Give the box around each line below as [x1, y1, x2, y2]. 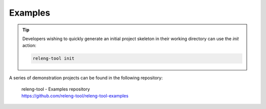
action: [22, 43, 36, 48]
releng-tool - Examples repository [21, 86, 90, 92]
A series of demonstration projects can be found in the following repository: [9, 75, 163, 81]
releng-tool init [33, 56, 75, 61]
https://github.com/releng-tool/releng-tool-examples [21, 93, 129, 99]
